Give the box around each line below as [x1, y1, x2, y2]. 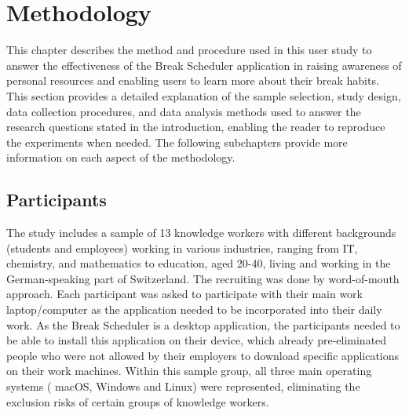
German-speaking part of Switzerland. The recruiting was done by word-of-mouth [6, 270, 400, 286]
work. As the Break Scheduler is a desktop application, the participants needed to [6, 316, 400, 333]
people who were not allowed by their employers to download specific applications [6, 347, 400, 363]
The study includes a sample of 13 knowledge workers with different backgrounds [6, 224, 396, 241]
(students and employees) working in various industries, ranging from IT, [6, 239, 358, 256]
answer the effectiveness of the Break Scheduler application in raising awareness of [6, 56, 402, 73]
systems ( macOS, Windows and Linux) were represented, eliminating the [6, 378, 360, 395]
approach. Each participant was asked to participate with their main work [6, 286, 363, 302]
